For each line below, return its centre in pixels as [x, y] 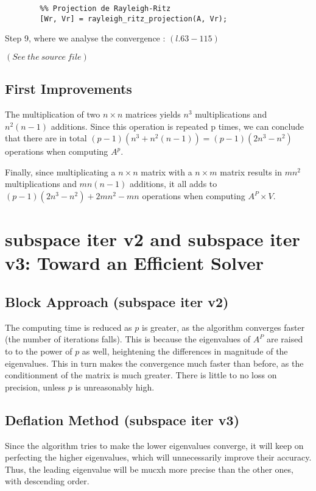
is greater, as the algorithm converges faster [223, 327]
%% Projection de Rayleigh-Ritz [105, 9]
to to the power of [39, 351]
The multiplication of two [53, 114]
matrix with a [167, 171]
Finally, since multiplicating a [60, 171]
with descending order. [47, 481]
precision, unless [35, 387]
